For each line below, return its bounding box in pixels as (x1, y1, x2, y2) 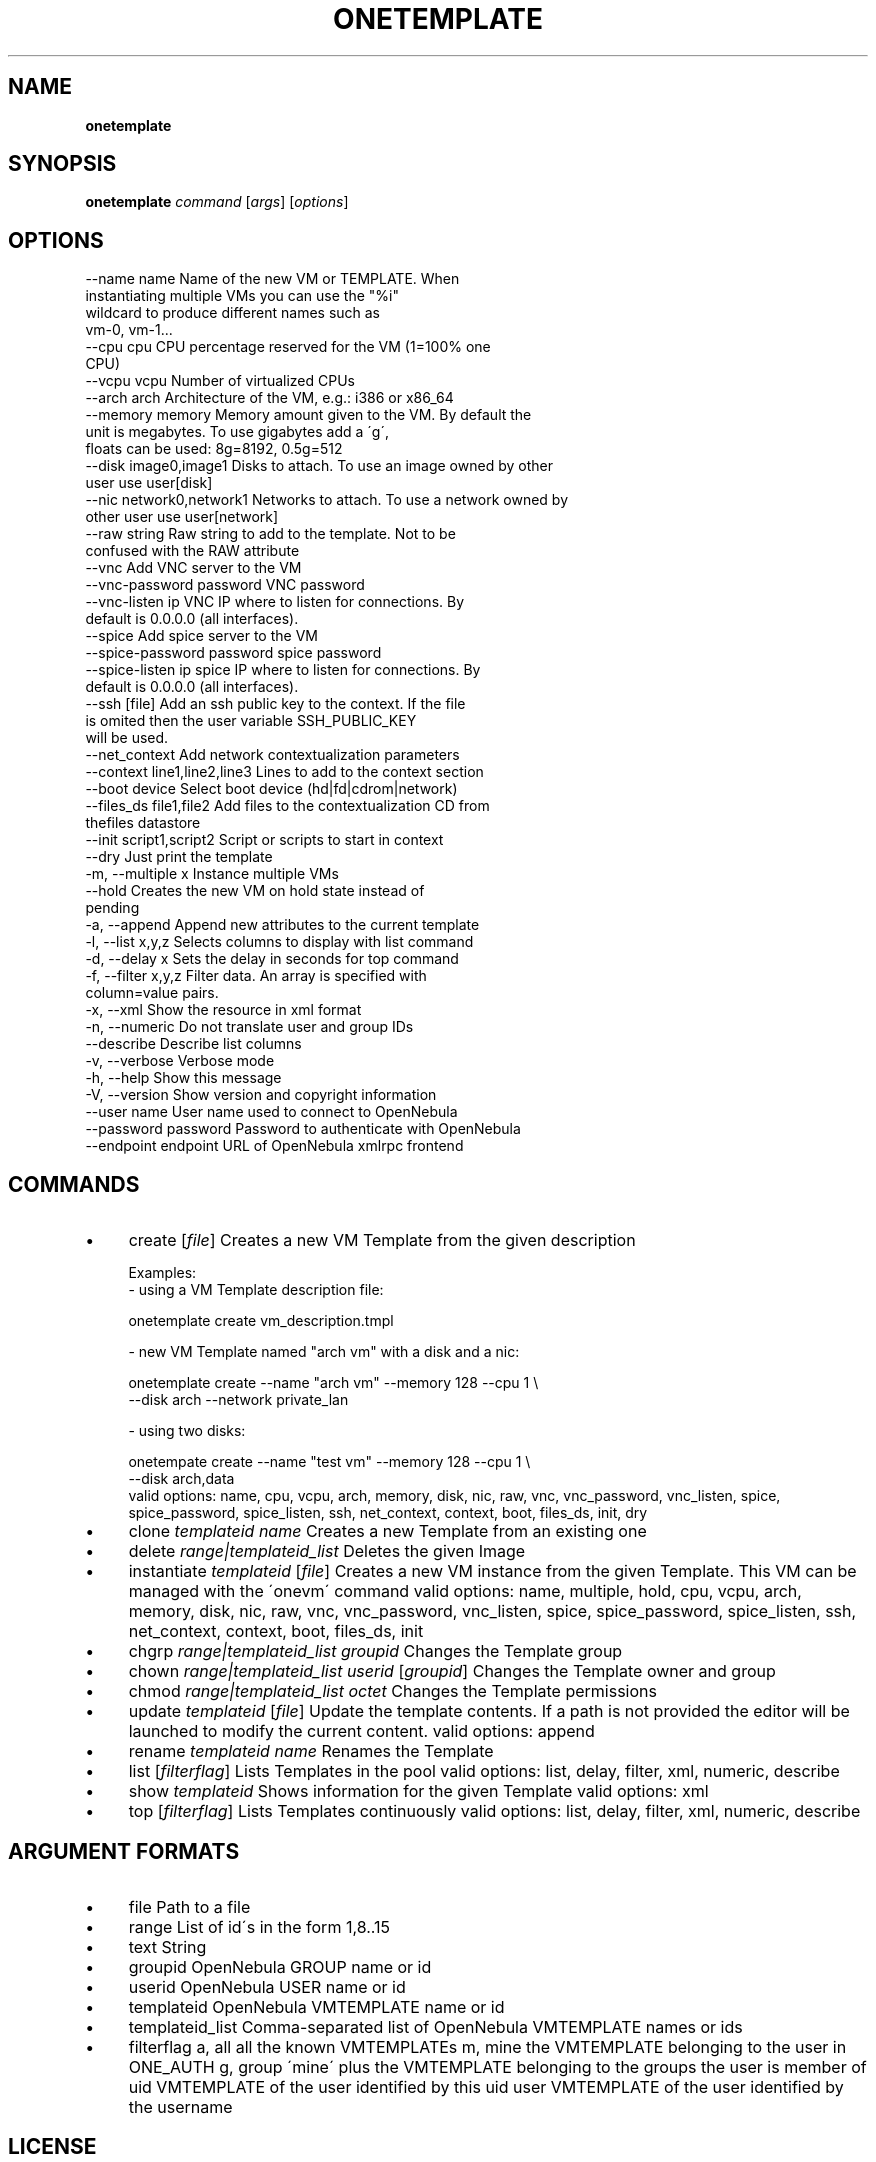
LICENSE (8, 2134, 97, 2160)
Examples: (128, 1264, 197, 1282)
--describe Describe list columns (85, 1035, 302, 1053)
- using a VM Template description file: (128, 1281, 384, 1299)
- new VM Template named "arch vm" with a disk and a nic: (128, 1343, 520, 1361)
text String (128, 1936, 207, 1957)
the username (128, 2096, 233, 2117)
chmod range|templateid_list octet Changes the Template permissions (128, 1681, 657, 1702)
